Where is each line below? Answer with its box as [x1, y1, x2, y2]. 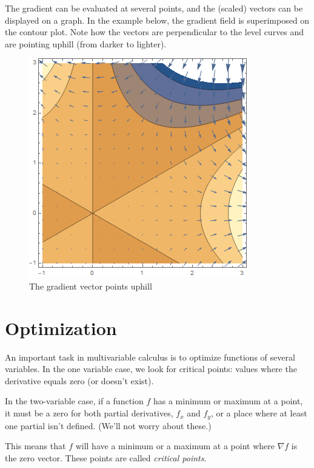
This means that [5, 439, 66, 452]
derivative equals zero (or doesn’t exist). [5, 374, 154, 387]
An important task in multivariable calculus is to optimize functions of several [5, 350, 295, 363]
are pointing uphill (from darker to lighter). [5, 37, 167, 50]
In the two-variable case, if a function [5, 395, 144, 407]
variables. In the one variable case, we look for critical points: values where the [5, 362, 297, 375]
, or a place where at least [210, 407, 307, 419]
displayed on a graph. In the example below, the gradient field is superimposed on [5, 13, 310, 26]
